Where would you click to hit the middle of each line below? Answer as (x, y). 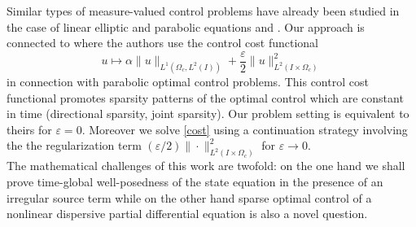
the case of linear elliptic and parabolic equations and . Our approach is (186, 26)
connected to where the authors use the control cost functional (163, 43)
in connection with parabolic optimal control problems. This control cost (188, 82)
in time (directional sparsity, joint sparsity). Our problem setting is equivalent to (208, 113)
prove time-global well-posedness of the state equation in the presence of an (195, 181)
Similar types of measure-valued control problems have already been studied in (203, 11)
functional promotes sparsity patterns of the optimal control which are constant (205, 97)
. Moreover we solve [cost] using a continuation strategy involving (245, 129)
